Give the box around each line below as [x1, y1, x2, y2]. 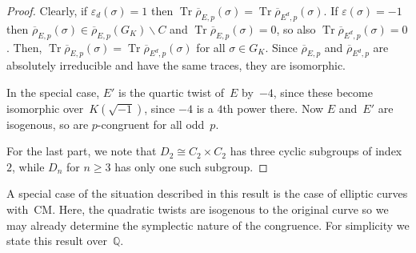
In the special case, [6, 83, 100, 100]
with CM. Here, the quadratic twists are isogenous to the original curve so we [6, 200, 389, 217]
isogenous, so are [6, 115, 89, 132]
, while [12, 158, 45, 175]
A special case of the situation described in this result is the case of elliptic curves [6, 185, 408, 202]
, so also [276, 20, 316, 37]
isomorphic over [6, 99, 84, 116]
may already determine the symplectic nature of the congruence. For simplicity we [6, 216, 410, 233]
